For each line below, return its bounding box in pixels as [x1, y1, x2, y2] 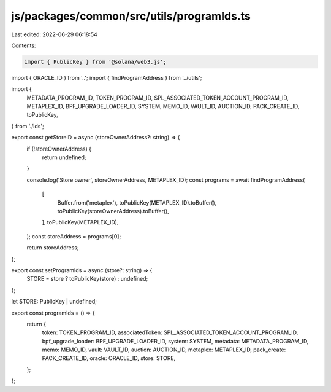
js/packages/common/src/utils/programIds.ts [11, 9, 251, 23]
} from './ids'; [11, 122, 44, 130]
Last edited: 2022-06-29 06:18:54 [11, 31, 97, 38]
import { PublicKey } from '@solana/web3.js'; [24, 58, 167, 65]
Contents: [11, 42, 36, 49]
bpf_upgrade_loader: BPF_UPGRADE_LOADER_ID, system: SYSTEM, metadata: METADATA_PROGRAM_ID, [42, 337, 309, 345]
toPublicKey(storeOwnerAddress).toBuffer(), [57, 207, 170, 214]
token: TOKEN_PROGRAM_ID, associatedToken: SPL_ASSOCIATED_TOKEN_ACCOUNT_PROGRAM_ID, [42, 329, 299, 336]
